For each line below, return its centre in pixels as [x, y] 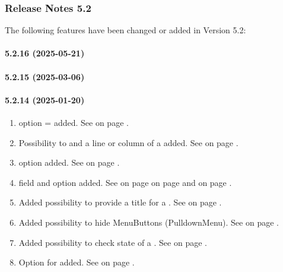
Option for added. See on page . [77, 262]
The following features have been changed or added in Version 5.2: [125, 30]
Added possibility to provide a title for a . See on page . [120, 202]
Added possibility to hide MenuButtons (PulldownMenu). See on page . [149, 222]
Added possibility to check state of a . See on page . [113, 242]
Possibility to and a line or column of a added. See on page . [128, 142]
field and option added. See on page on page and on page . [125, 182]
